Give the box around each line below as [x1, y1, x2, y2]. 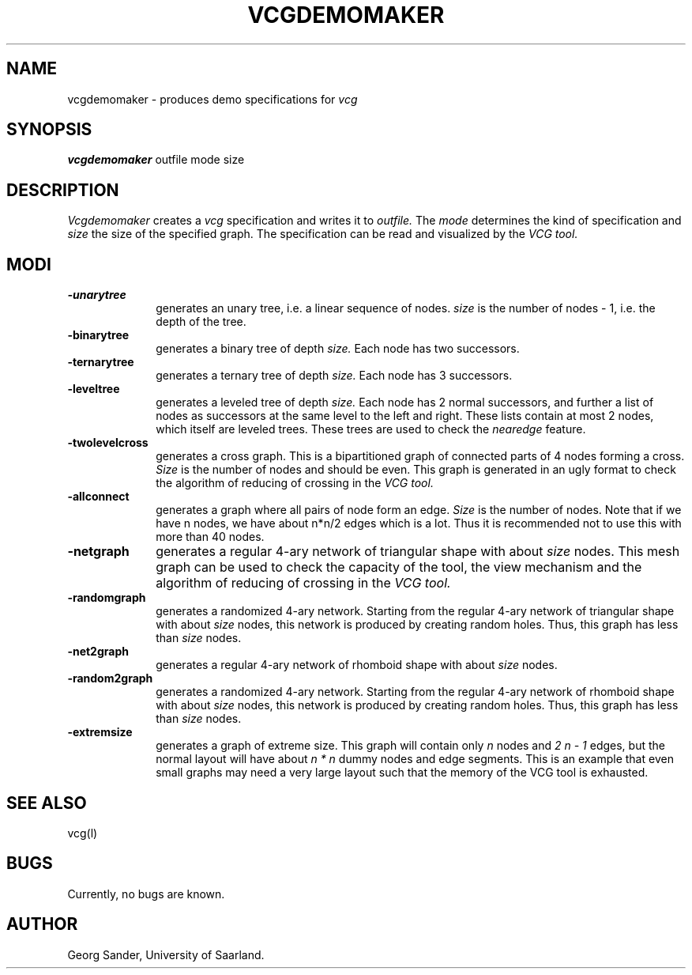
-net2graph [67, 644, 129, 659]
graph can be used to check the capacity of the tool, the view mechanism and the [156, 559, 642, 576]
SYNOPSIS [6, 119, 92, 140]
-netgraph [67, 543, 130, 560]
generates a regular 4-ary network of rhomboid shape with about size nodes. [156, 658, 558, 672]
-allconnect [67, 489, 130, 504]
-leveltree [67, 382, 120, 396]
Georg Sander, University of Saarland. [67, 947, 265, 962]
